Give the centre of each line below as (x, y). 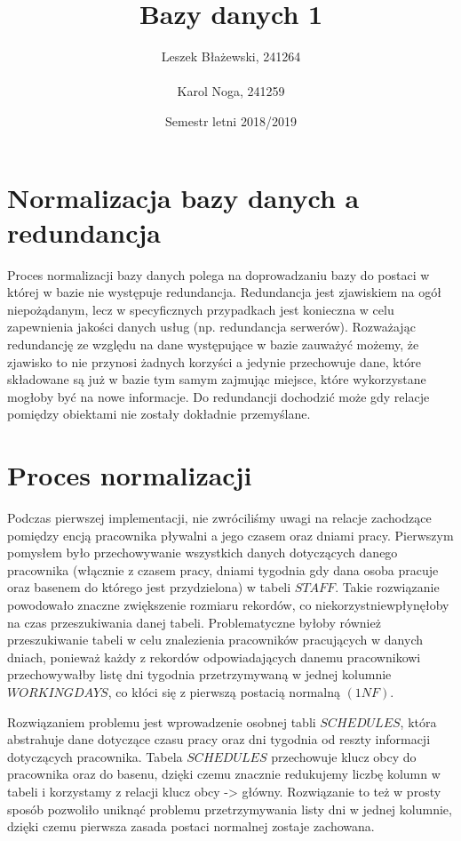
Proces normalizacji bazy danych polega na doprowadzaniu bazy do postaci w (219, 274)
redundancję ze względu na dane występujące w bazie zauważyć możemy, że (213, 344)
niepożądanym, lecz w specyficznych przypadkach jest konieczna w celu (201, 309)
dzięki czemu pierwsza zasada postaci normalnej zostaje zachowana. (191, 826)
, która (418, 721)
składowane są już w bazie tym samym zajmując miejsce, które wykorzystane (217, 379)
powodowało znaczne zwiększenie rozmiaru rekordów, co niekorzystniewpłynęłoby (228, 605)
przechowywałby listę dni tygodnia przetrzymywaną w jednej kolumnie (199, 674)
